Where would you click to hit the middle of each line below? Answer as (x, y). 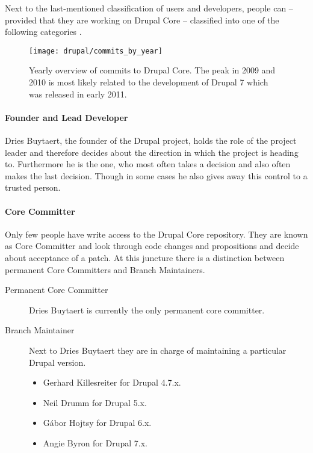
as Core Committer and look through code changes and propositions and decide (152, 246)
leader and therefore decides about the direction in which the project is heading (152, 152)
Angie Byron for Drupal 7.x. (95, 442)
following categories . (43, 32)
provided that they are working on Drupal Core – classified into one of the (142, 20)
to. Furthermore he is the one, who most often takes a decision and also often (148, 164)
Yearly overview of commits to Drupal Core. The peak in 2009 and (152, 70)
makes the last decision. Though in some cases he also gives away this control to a (156, 175)
